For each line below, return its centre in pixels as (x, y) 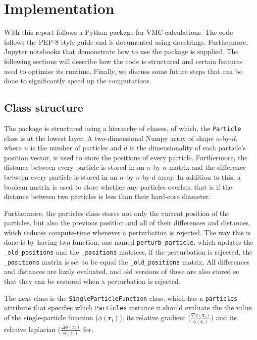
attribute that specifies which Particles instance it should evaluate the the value (128, 307)
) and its (224, 317)
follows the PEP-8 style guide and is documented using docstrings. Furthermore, (126, 41)
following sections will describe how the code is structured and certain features (123, 61)
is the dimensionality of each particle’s (188, 148)
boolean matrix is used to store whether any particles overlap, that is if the (118, 186)
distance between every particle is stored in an (74, 167)
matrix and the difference (207, 167)
